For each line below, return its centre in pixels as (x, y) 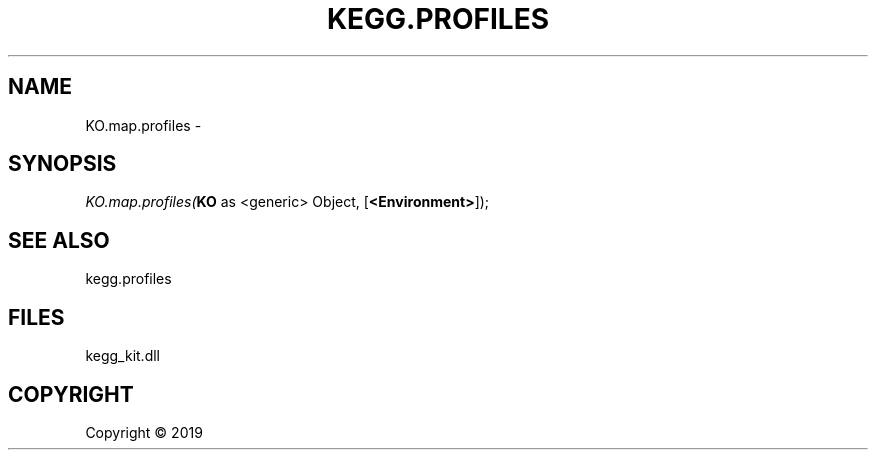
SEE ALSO (59, 240)
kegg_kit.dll (122, 356)
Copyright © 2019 (144, 432)
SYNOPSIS (62, 164)
